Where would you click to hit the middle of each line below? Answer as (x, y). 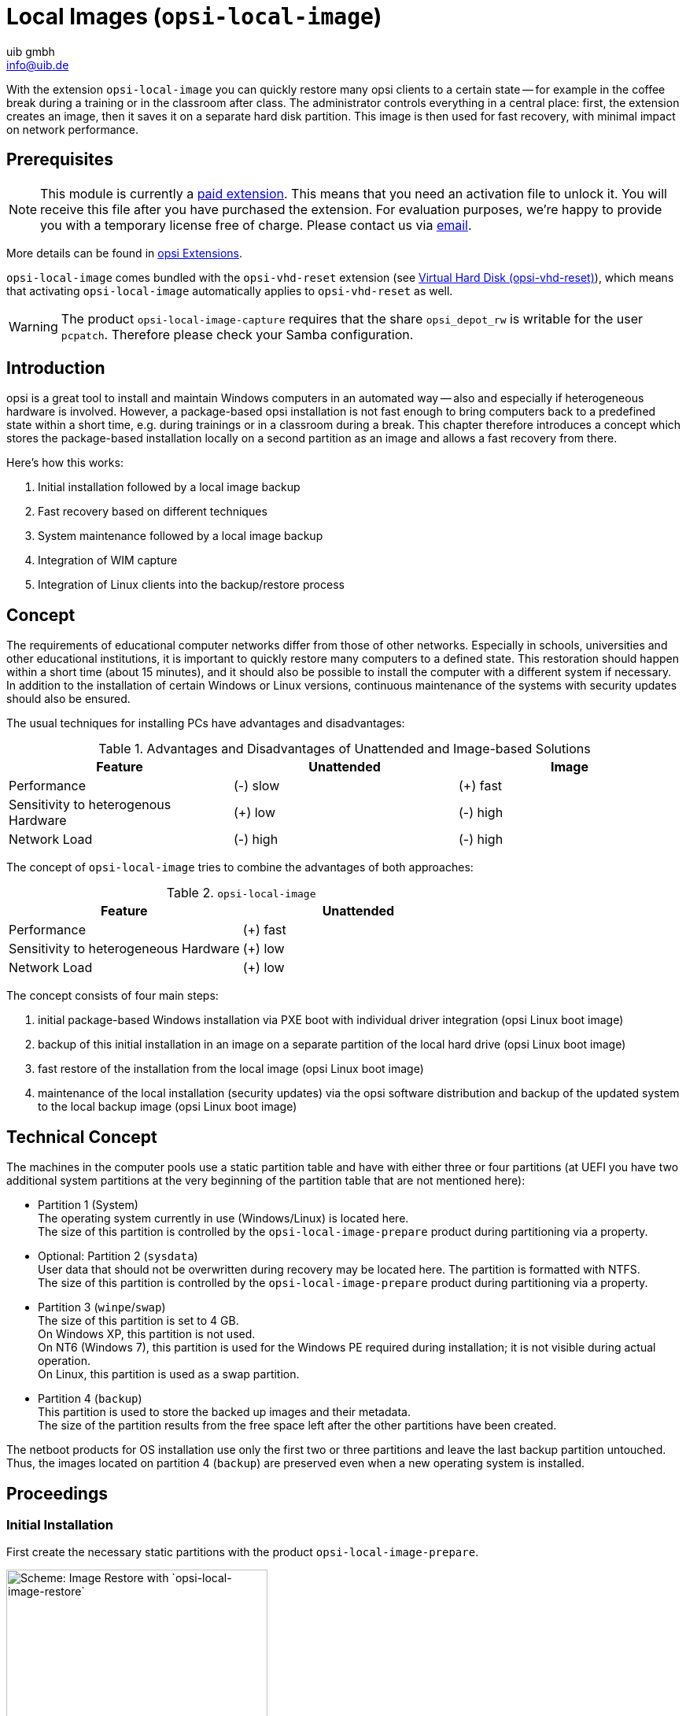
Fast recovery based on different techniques (153, 512)
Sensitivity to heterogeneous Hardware (124, 949)
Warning (33, 326)
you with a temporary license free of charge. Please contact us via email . (256, 225)
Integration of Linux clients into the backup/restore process (191, 585)
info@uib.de (38, 65)
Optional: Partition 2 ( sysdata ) (118, 1256)
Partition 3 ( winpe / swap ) (102, 1307)
